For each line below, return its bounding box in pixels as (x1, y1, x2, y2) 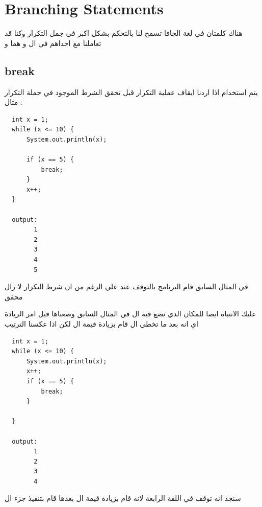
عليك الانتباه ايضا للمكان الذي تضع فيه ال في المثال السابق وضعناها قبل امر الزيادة (5, 308, 256, 319)
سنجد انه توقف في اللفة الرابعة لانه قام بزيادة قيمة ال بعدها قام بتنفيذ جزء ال (5, 493, 241, 503)
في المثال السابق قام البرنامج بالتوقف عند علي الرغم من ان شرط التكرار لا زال (5, 281, 248, 292)
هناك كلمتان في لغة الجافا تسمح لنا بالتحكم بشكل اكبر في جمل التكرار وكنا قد (5, 28, 243, 38)
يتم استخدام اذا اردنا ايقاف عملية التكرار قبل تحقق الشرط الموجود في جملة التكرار (5, 86, 258, 97)
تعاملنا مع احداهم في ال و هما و (5, 37, 101, 48)
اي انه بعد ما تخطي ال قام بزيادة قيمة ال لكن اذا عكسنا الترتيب (5, 318, 198, 329)
